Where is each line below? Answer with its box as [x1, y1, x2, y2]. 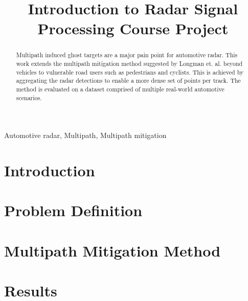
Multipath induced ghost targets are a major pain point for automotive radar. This [16, 51, 238, 59]
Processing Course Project [37, 18, 229, 39]
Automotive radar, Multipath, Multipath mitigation [4, 130, 167, 141]
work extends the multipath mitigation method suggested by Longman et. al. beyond [16, 59, 243, 68]
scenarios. [16, 93, 42, 102]
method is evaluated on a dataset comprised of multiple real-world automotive [16, 84, 224, 93]
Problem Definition [4, 200, 143, 221]
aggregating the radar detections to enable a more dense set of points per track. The [16, 76, 241, 85]
